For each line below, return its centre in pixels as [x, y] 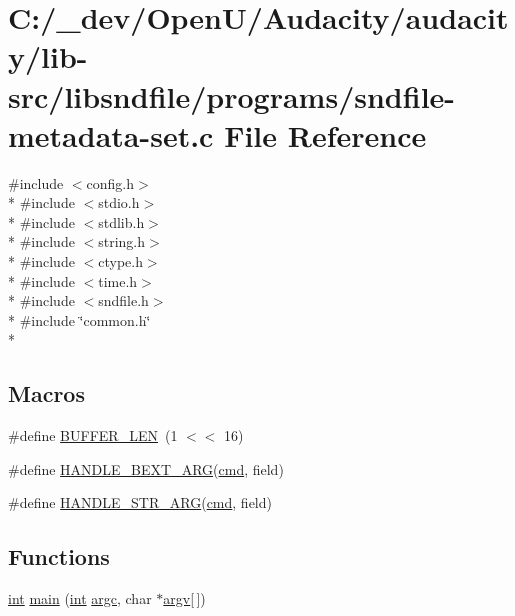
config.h [110, 182]
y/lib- [48, 56]
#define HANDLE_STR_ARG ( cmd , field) [140, 502]
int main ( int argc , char [80, 598]
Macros [46, 393]
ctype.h [120, 261]
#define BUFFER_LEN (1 [93, 435]
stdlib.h [121, 221]
